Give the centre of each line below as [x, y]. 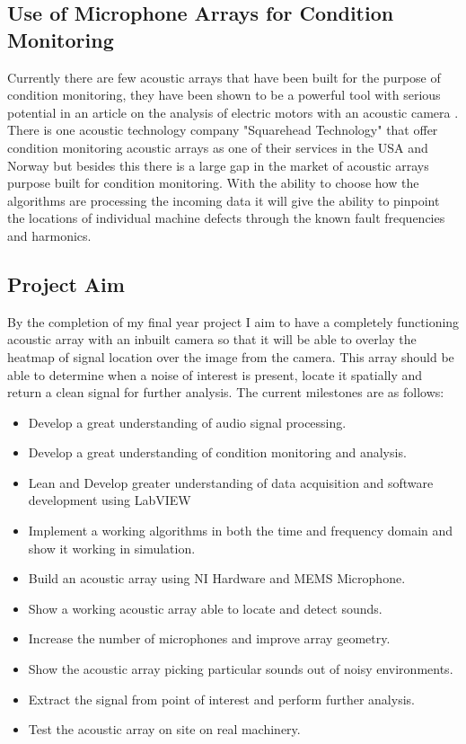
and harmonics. [49, 235]
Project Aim [66, 283]
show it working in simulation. [112, 548]
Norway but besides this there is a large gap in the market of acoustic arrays [218, 165]
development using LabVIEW [110, 500]
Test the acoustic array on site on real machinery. [164, 729]
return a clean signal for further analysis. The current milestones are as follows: [226, 392]
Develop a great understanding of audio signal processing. [187, 422]
